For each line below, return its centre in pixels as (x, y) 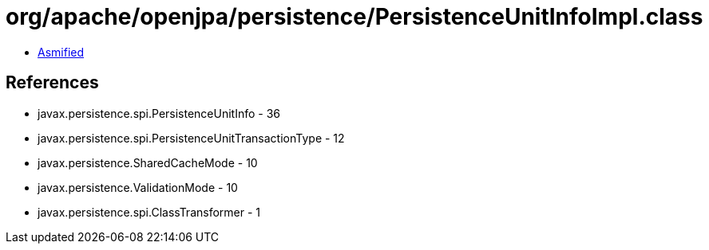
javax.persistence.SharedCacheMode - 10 (148, 162)
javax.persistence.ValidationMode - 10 (138, 187)
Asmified (61, 52)
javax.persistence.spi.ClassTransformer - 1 (149, 212)
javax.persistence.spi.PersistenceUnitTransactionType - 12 (191, 138)
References (52, 83)
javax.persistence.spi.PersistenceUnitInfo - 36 (159, 113)
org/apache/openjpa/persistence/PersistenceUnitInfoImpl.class (354, 17)
